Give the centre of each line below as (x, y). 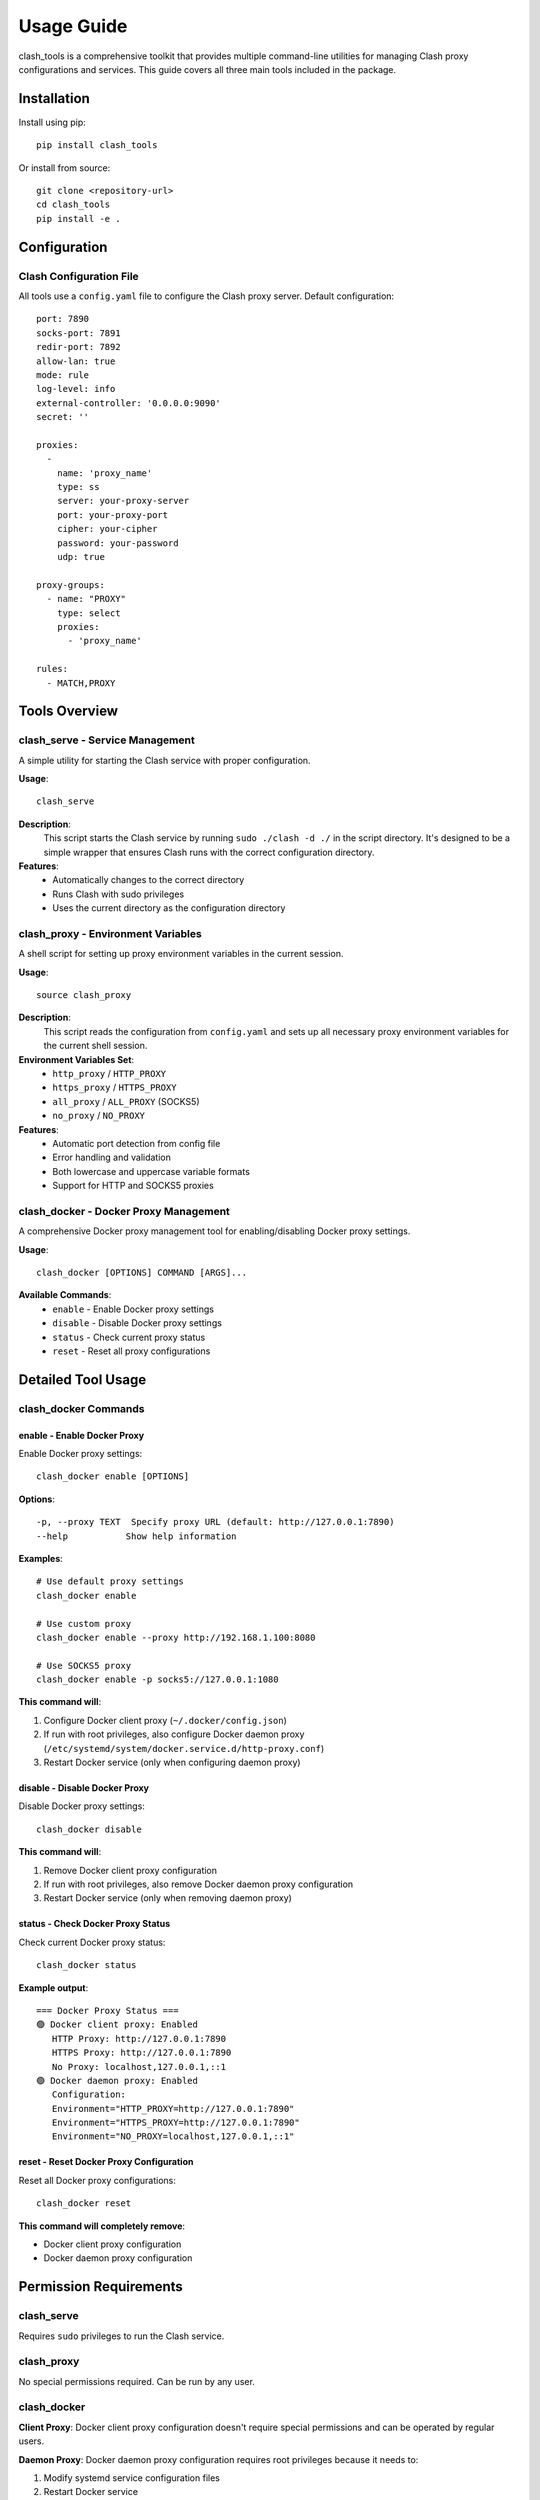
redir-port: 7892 (78, 347)
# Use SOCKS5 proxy (84, 1665)
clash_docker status (86, 1965)
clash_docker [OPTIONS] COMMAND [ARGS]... (142, 1273)
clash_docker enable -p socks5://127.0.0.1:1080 (157, 1679)
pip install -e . (78, 218)
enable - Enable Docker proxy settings (133, 1309)
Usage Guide (73, 26)
